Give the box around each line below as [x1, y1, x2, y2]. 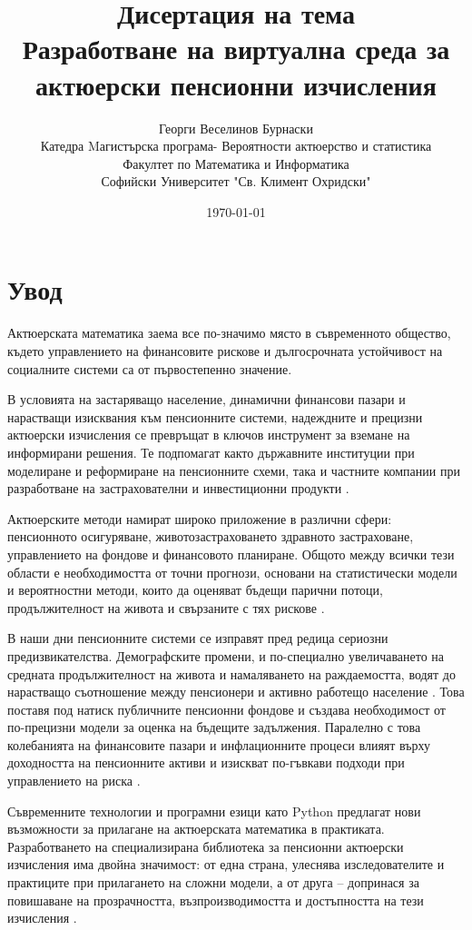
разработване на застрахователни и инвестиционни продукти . [7, 479, 349, 498]
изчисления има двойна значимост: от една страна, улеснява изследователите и [7, 855, 445, 874]
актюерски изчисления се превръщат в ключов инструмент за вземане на [7, 425, 410, 444]
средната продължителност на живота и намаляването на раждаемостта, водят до [7, 664, 456, 683]
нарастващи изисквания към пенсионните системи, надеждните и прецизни [7, 407, 423, 426]
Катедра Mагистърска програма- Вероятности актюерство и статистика [40, 136, 432, 155]
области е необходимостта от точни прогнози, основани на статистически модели [7, 562, 457, 581]
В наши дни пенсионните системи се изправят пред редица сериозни [7, 628, 388, 648]
